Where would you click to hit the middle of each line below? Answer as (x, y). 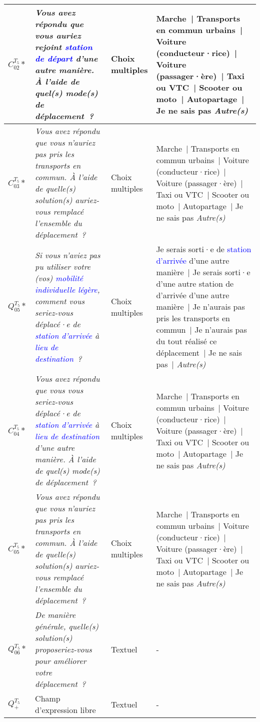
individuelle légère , (67, 289)
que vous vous (59, 390)
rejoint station (64, 47)
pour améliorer (61, 661)
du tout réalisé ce (186, 341)
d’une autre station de (195, 283)
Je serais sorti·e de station (204, 249)
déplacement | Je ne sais (199, 352)
